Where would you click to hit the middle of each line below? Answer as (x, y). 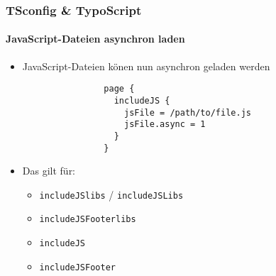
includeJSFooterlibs (88, 220)
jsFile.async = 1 (165, 125)
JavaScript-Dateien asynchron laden (95, 39)
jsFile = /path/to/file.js (187, 112)
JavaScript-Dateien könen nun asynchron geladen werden (146, 66)
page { (119, 89)
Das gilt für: (49, 171)
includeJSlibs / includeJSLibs (111, 194)
